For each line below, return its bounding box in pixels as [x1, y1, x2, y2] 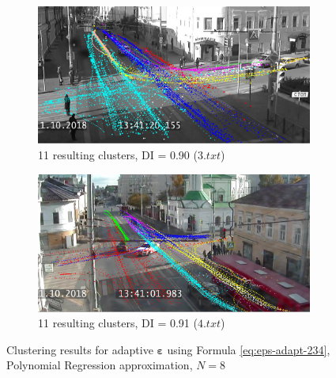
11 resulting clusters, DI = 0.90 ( [38, 146, 198, 162]
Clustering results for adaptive [6, 341, 153, 357]
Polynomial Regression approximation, [6, 357, 193, 373]
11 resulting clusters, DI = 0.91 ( [38, 315, 198, 331]
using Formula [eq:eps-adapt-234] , [167, 341, 330, 357]
